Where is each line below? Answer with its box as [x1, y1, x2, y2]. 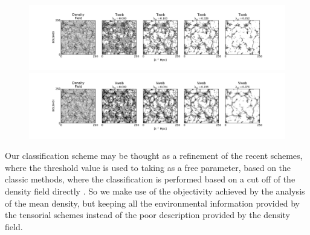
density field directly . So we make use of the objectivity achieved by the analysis [5, 184, 305, 197]
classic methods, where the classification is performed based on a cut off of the [5, 173, 295, 185]
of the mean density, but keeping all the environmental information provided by [5, 196, 300, 209]
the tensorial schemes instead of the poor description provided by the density [5, 208, 290, 221]
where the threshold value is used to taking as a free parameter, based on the [5, 161, 291, 173]
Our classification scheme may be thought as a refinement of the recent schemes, [5, 149, 303, 162]
